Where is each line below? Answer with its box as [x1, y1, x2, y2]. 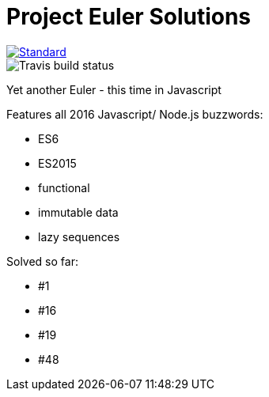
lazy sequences [38, 229, 120, 244]
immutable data [38, 205, 119, 219]
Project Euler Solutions [6, 3, 252, 30]
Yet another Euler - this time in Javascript [6, 82, 222, 96]
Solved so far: [6, 254, 78, 268]
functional [38, 180, 90, 195]
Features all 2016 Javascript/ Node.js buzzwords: [6, 107, 263, 121]
